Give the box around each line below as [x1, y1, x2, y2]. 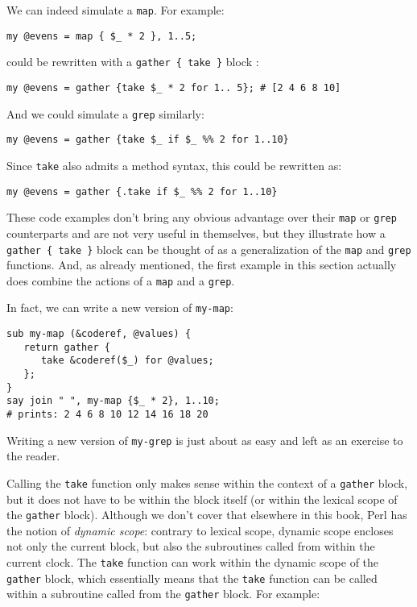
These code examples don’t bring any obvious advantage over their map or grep [6, 209, 397, 226]
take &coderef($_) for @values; [40, 355, 214, 367]
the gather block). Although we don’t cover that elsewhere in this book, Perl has [6, 506, 407, 523]
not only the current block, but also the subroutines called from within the [6, 538, 375, 555]
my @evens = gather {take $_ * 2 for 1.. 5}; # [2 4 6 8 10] [6, 81, 341, 94]
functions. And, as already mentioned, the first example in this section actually [6, 256, 397, 273]
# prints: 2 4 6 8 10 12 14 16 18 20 [6, 409, 208, 420]
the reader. [6, 447, 60, 464]
